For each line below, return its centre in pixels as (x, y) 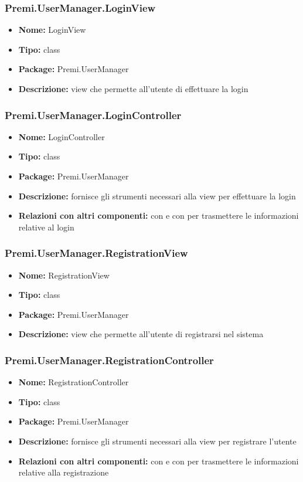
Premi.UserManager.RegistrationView (96, 253)
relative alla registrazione (64, 472)
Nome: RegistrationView (64, 275)
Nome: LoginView (52, 30)
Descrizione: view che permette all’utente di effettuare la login (133, 89)
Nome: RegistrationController (74, 382)
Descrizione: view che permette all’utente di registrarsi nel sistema (141, 334)
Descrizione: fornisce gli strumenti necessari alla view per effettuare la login (157, 196)
